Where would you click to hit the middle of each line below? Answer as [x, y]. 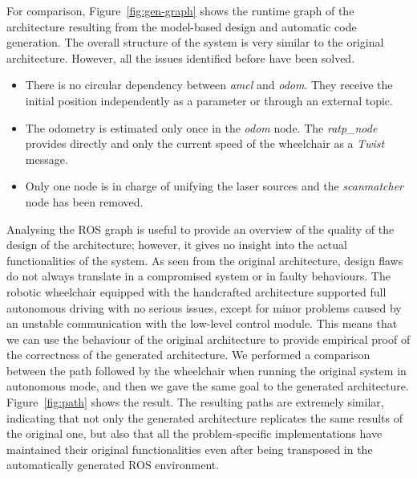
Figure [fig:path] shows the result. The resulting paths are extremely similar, [195, 402]
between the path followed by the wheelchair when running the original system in [206, 370]
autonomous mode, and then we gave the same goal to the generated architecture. [208, 386]
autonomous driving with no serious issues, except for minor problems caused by [204, 307]
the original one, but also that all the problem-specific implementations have [194, 433]
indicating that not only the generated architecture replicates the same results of [204, 417]
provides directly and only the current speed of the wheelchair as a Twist [205, 143]
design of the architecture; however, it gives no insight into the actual [177, 245]
